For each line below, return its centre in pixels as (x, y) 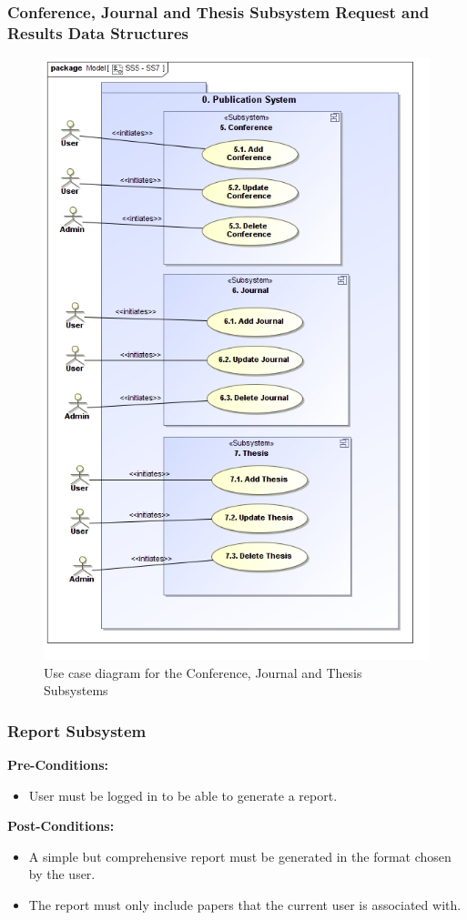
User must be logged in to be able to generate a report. (183, 795)
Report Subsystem (77, 730)
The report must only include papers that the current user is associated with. (245, 904)
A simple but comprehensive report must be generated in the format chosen (240, 856)
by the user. (62, 874)
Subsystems (76, 690)
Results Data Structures (98, 32)
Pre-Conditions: (58, 764)
